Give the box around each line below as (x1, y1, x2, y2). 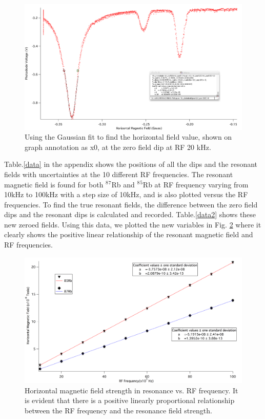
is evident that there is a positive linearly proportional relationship (25, 395, 235, 406)
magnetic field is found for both (4, 179, 104, 189)
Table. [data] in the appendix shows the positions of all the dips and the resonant (4, 159, 258, 169)
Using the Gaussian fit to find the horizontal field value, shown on (25, 131, 232, 142)
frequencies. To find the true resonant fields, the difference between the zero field (4, 199, 258, 209)
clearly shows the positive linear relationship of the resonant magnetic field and (4, 229, 253, 240)
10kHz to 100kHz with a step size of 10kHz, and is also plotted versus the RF (4, 189, 248, 200)
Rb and (111, 179, 135, 189)
